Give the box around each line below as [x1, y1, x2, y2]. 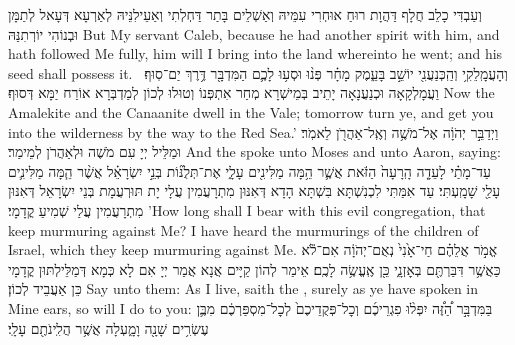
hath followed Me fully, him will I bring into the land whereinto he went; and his [8, 43, 503, 64]
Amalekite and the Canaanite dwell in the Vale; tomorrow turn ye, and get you [8, 101, 494, 122]
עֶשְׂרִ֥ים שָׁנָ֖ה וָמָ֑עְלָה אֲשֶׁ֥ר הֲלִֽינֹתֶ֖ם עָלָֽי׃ [8, 317, 209, 338]
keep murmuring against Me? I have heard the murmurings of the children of [8, 219, 479, 240]
